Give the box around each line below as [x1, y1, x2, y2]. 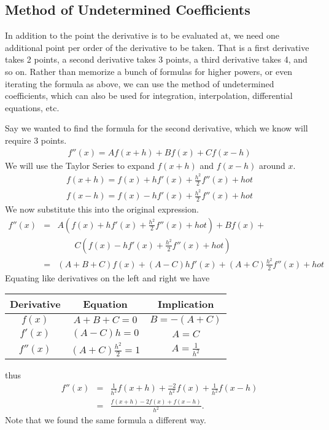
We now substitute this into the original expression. [5, 203, 199, 216]
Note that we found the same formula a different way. [5, 413, 206, 426]
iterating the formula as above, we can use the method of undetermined [5, 77, 274, 90]
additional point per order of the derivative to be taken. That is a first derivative [5, 41, 309, 53]
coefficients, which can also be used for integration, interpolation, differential [5, 89, 293, 102]
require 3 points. [5, 133, 67, 146]
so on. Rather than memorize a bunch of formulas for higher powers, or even [5, 64, 293, 77]
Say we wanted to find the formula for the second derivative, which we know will [5, 122, 308, 135]
